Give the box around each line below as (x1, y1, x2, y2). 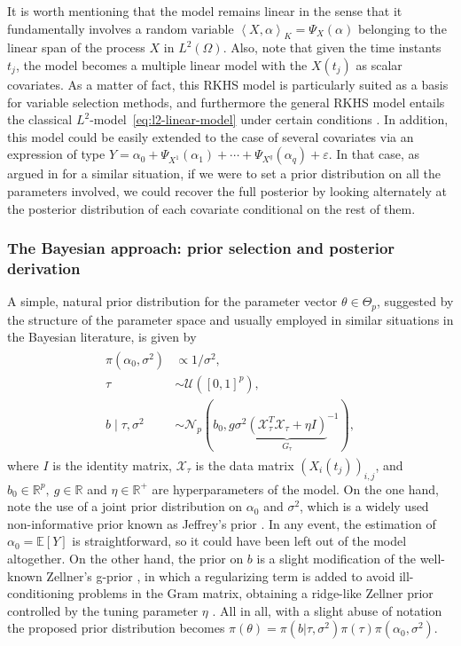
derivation (7, 256, 81, 279)
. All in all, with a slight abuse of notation (212, 601, 442, 619)
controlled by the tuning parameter (7, 601, 199, 619)
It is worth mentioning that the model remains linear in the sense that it (7, 2, 402, 20)
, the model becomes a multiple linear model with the (15, 55, 308, 74)
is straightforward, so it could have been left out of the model (72, 532, 407, 550)
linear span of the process (7, 38, 145, 57)
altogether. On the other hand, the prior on (7, 548, 244, 567)
